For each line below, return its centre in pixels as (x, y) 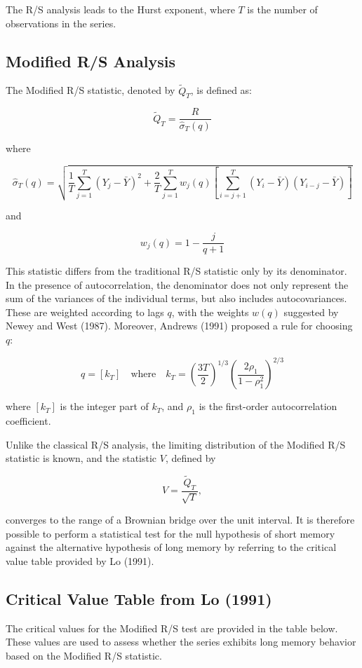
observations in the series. (61, 23)
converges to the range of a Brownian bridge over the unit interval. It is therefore (180, 520)
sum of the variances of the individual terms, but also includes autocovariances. (176, 298)
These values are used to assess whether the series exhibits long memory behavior (181, 642)
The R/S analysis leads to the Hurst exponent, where (120, 9)
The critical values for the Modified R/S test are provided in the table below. (172, 628)
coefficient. (28, 420)
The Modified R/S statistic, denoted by (90, 90)
